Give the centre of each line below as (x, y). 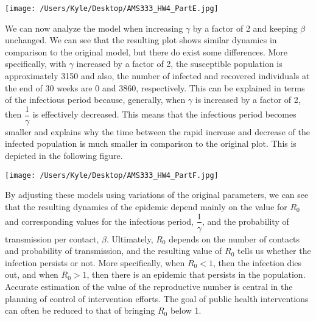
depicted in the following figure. (64, 156)
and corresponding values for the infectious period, (99, 221)
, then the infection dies (257, 262)
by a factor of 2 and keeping (245, 28)
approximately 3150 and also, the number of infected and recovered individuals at (157, 76)
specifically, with (36, 64)
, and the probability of (245, 221)
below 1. (186, 310)
